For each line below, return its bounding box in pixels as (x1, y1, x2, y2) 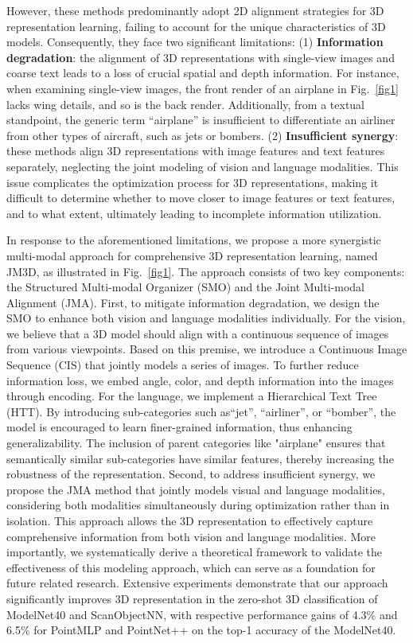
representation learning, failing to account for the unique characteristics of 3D (6, 18, 386, 34)
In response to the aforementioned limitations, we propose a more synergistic (6, 232, 381, 248)
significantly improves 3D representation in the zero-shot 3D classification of (6, 590, 378, 606)
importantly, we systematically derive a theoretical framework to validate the (6, 544, 383, 560)
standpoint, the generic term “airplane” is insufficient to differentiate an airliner (6, 111, 395, 128)
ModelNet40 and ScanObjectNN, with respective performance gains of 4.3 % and (6, 606, 398, 622)
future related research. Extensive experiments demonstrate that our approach (6, 575, 388, 591)
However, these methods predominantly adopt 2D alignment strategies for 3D (6, 2, 384, 18)
